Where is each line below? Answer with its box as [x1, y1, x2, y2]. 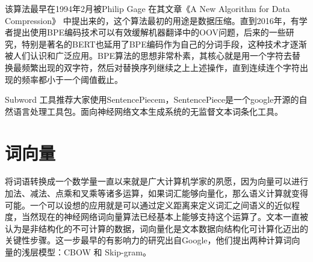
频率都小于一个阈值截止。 [21, 73, 123, 85]
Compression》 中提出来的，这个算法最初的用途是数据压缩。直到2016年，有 [5, 14, 299, 26]
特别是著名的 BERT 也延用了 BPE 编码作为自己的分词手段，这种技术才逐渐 [21, 37, 307, 50]
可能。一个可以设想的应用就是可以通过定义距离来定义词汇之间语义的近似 [5, 198, 291, 211]
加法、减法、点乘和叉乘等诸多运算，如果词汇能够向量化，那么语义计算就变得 [5, 187, 308, 200]
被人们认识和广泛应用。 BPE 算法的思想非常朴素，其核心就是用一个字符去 [5, 49, 292, 62]
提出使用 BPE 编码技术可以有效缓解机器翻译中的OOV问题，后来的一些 [13, 26, 286, 38]
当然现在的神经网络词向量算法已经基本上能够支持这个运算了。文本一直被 [21, 210, 308, 223]
